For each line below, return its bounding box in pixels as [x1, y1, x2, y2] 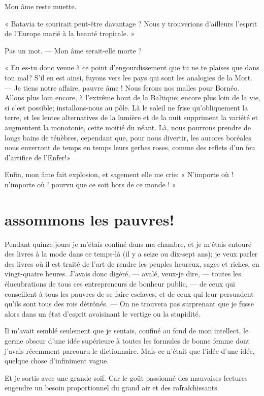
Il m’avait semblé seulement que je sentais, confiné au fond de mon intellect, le [5, 325, 249, 336]
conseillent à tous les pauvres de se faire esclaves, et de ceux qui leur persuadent [5, 288, 254, 299]
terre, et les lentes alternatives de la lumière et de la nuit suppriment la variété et [5, 112, 258, 123]
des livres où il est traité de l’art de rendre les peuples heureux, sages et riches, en [5, 258, 259, 269]
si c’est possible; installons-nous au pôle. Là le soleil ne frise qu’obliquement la [5, 102, 248, 112]
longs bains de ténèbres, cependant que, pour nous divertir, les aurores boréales [5, 132, 251, 143]
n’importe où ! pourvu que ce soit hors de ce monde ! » [5, 179, 176, 189]
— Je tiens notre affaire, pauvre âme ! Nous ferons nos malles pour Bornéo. [5, 82, 240, 93]
